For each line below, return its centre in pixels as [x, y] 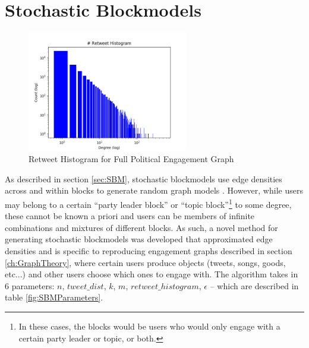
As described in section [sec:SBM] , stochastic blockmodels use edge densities [144, 178]
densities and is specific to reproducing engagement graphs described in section [149, 250]
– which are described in [254, 285]
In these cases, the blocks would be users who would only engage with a [149, 326]
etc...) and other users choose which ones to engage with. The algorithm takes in [152, 274]
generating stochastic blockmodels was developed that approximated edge [139, 239]
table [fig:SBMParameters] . [54, 297]
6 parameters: [30, 285]
